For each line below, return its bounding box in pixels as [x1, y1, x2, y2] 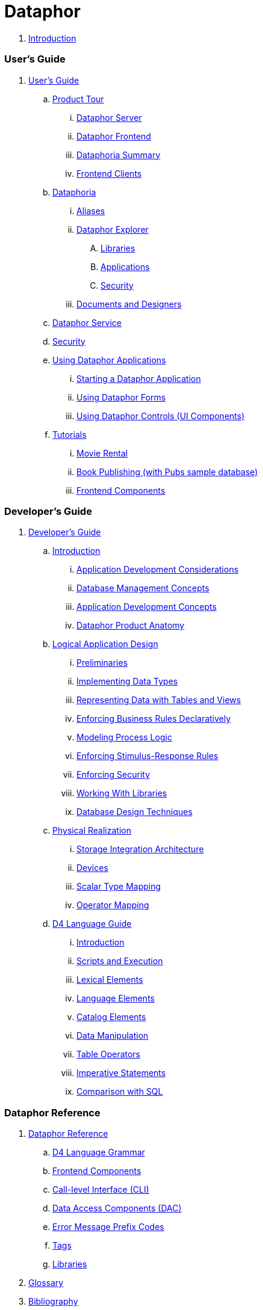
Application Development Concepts [76, 601, 217, 612]
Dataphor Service [52, 317, 122, 328]
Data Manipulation [76, 1030, 149, 1041]
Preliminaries [76, 657, 128, 668]
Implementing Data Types [76, 676, 178, 687]
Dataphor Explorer [76, 224, 149, 235]
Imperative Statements [76, 1068, 166, 1078]
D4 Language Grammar [52, 1147, 145, 1157]
